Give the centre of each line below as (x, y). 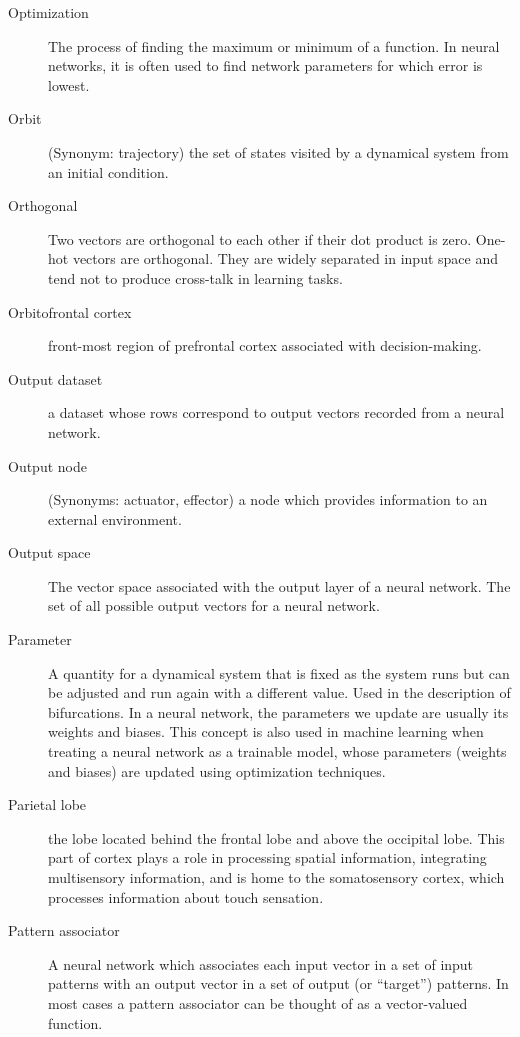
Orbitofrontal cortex (70, 311)
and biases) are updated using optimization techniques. (217, 770)
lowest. (69, 84)
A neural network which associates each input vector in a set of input (261, 963)
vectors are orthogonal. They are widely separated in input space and (285, 258)
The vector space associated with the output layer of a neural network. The (279, 585)
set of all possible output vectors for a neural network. (214, 605)
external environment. (115, 518)
